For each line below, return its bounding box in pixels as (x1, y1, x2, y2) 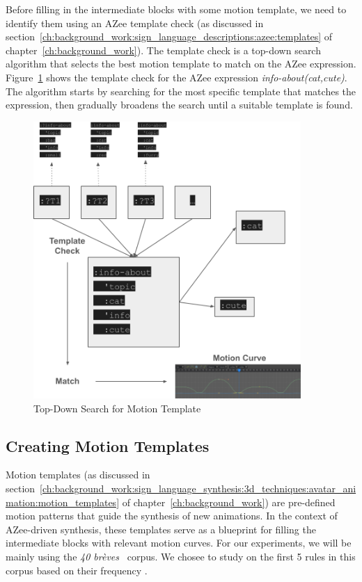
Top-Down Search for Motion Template (33, 401, 201, 415)
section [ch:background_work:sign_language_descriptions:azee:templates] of (6, 29, 333, 44)
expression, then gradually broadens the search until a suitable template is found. (6, 97, 353, 112)
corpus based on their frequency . (6, 563, 148, 577)
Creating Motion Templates (6, 435, 210, 456)
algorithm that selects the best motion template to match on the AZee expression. (6, 56, 356, 71)
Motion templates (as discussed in (6, 467, 150, 482)
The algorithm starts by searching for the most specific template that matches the (6, 83, 356, 98)
